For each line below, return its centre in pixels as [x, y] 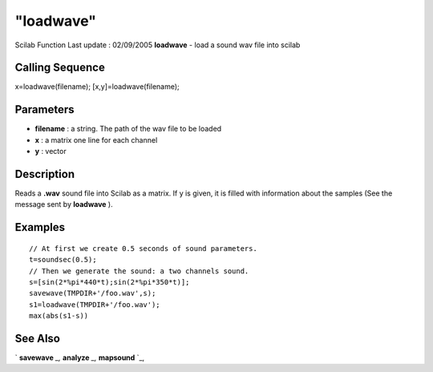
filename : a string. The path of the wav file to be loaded [128, 129]
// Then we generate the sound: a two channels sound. [139, 271]
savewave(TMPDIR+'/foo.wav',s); [93, 293]
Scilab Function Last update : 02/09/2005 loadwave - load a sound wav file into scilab [158, 45]
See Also [37, 338]
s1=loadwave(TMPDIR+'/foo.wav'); [95, 304]
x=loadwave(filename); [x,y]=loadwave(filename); [97, 87]
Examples [40, 227]
